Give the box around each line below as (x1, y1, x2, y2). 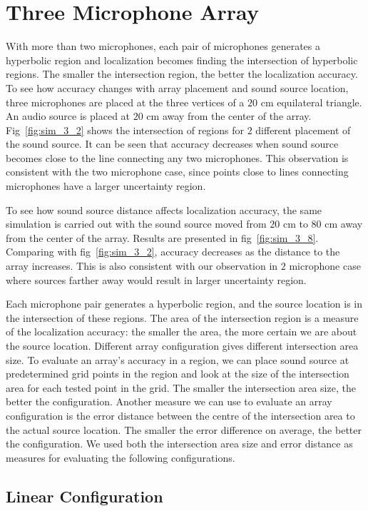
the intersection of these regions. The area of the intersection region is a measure (6, 310, 359, 325)
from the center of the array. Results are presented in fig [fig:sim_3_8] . (6, 230, 319, 245)
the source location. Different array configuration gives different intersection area (6, 338, 359, 353)
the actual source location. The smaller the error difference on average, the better (6, 422, 362, 437)
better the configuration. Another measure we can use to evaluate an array (6, 394, 332, 409)
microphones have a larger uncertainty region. (6, 178, 206, 193)
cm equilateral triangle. (260, 94, 362, 109)
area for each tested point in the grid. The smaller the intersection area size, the (6, 380, 356, 395)
